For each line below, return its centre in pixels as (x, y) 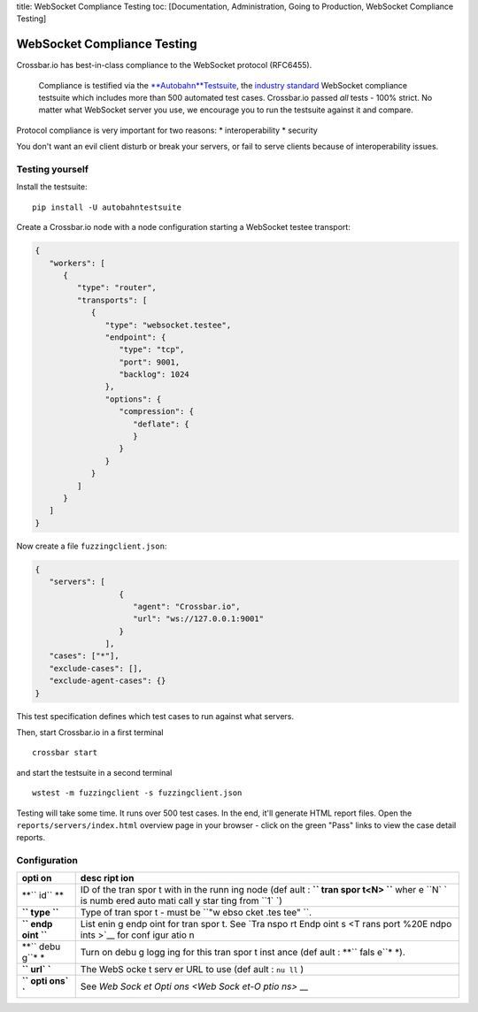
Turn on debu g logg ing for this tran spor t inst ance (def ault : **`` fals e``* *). (243, 953)
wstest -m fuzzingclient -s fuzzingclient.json (137, 793)
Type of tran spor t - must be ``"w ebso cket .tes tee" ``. (196, 913)
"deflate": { (161, 424)
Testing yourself (52, 170)
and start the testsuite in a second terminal (94, 772)
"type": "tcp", (152, 350)
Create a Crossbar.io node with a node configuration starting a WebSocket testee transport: (184, 227)
